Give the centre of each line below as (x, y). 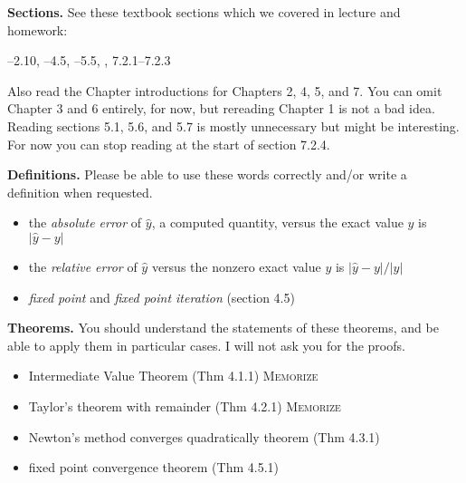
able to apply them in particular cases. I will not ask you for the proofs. (206, 345)
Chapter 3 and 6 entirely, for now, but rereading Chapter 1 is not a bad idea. (221, 108)
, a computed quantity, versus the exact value (277, 222)
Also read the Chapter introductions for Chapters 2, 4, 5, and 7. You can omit (225, 90)
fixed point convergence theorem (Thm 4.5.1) (153, 467)
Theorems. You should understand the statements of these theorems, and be (223, 328)
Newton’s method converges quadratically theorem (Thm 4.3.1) (204, 436)
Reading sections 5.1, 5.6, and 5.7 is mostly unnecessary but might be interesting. (233, 126)
